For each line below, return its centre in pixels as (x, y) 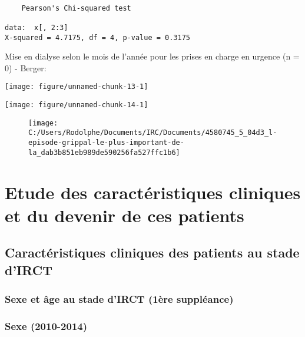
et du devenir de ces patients (125, 215)
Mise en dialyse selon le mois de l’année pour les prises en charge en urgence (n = (152, 56)
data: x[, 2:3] (37, 27)
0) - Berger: (26, 67)
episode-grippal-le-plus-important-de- (106, 143)
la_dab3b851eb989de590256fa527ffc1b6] (104, 152)
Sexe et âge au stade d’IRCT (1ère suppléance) (119, 299)
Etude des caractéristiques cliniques (153, 192)
